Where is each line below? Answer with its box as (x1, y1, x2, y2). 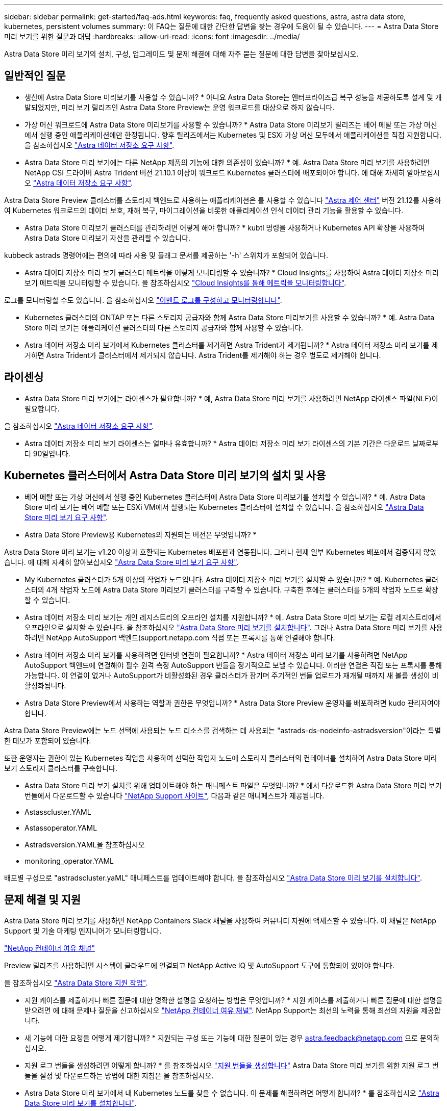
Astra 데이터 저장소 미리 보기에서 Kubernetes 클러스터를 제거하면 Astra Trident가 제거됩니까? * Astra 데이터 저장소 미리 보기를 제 (24, 340, 438, 349)
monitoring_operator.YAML (24, 856, 114, 865)
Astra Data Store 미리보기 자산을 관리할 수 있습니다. (24, 233, 191, 242)
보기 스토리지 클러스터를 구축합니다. (4, 763, 117, 772)
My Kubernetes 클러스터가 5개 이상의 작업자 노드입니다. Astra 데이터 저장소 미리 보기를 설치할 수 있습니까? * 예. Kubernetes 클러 (24, 575, 438, 584)
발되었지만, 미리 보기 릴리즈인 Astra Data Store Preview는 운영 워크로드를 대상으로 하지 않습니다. (24, 102, 335, 112)
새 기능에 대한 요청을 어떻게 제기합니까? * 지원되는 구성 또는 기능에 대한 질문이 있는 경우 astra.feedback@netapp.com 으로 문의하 (24, 1034, 440, 1043)
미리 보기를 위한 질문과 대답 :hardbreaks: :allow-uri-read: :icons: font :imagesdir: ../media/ (4, 32, 300, 41)
